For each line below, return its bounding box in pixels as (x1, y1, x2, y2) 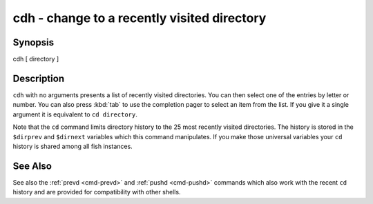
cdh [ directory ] (12, 55, 59, 63)
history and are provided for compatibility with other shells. (12, 188, 181, 196)
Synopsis (12, 37, 55, 48)
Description (12, 72, 65, 84)
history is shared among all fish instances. (12, 142, 133, 150)
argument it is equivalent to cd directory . (12, 110, 137, 119)
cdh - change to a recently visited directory (12, 10, 267, 25)
